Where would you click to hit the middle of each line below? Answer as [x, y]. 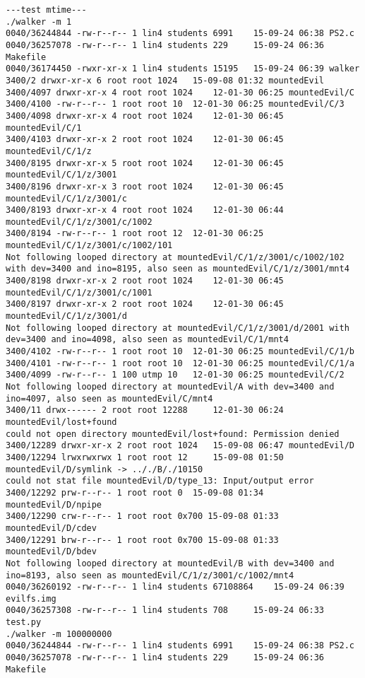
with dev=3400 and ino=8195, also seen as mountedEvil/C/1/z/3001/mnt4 [178, 269]
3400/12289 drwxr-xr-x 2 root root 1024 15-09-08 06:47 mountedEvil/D [180, 446]
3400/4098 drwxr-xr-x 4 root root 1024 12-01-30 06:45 [145, 116]
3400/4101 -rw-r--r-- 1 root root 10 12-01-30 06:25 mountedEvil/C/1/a [180, 363]
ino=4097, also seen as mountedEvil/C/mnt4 [109, 398]
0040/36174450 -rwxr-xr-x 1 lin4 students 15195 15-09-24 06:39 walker [183, 69]
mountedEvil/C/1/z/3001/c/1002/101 [89, 246]
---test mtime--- [46, 10]
